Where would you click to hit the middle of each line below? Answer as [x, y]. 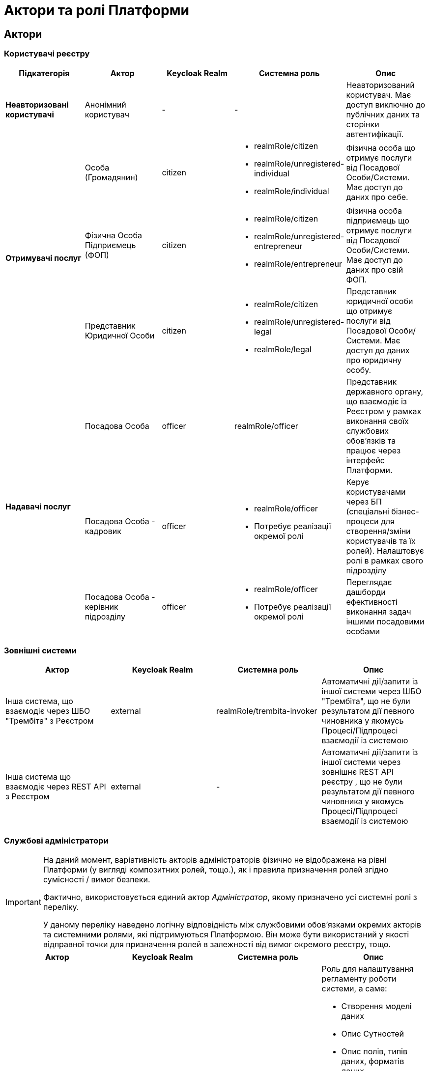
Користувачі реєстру [47, 54]
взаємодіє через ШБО [48, 711]
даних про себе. [377, 197]
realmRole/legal [283, 349]
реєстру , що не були [362, 782]
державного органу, [385, 391]
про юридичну [374, 360]
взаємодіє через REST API [56, 787]
